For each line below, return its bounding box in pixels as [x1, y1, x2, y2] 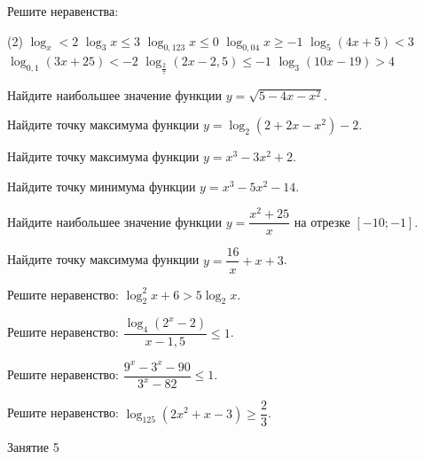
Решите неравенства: [7, 2, 119, 19]
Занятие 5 [7, 438, 59, 456]
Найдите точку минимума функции [7, 176, 196, 195]
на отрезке [294, 212, 350, 230]
